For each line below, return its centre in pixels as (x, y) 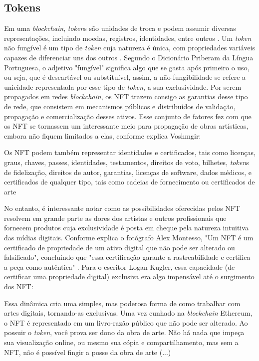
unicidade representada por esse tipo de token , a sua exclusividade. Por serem (123, 87)
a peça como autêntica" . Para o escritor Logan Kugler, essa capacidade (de (120, 267)
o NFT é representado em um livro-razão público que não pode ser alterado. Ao (126, 322)
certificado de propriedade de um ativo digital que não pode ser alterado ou (120, 247)
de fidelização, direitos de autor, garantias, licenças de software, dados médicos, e (128, 172)
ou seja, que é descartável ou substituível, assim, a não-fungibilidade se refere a (125, 77)
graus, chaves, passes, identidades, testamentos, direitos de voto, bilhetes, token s (127, 162)
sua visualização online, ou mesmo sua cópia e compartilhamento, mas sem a (121, 342)
